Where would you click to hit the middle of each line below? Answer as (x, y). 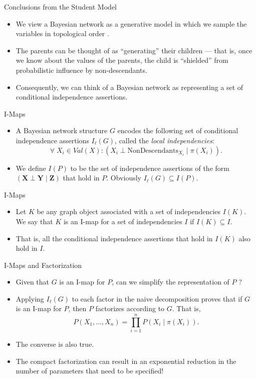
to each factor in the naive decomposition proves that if (157, 298)
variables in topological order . (62, 33)
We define (31, 168)
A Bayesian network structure (62, 130)
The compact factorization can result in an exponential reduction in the (126, 361)
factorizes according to (130, 308)
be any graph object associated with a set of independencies (129, 211)
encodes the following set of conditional (178, 130)
